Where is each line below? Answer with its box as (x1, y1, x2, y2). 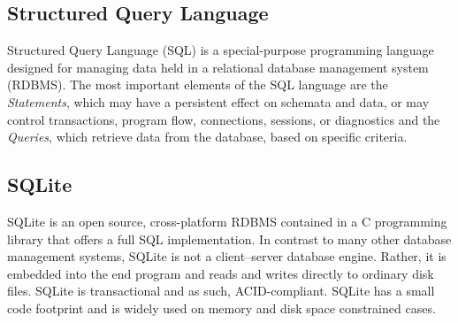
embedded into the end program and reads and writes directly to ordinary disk (7, 264, 434, 282)
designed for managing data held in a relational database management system (7, 58, 429, 76)
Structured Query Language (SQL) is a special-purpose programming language (7, 41, 434, 59)
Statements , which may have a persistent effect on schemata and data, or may (7, 92, 430, 111)
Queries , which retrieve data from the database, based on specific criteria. (7, 127, 408, 146)
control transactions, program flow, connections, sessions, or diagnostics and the (7, 110, 440, 128)
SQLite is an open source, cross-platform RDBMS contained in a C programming (7, 211, 447, 230)
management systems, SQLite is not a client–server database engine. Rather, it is (7, 247, 447, 265)
